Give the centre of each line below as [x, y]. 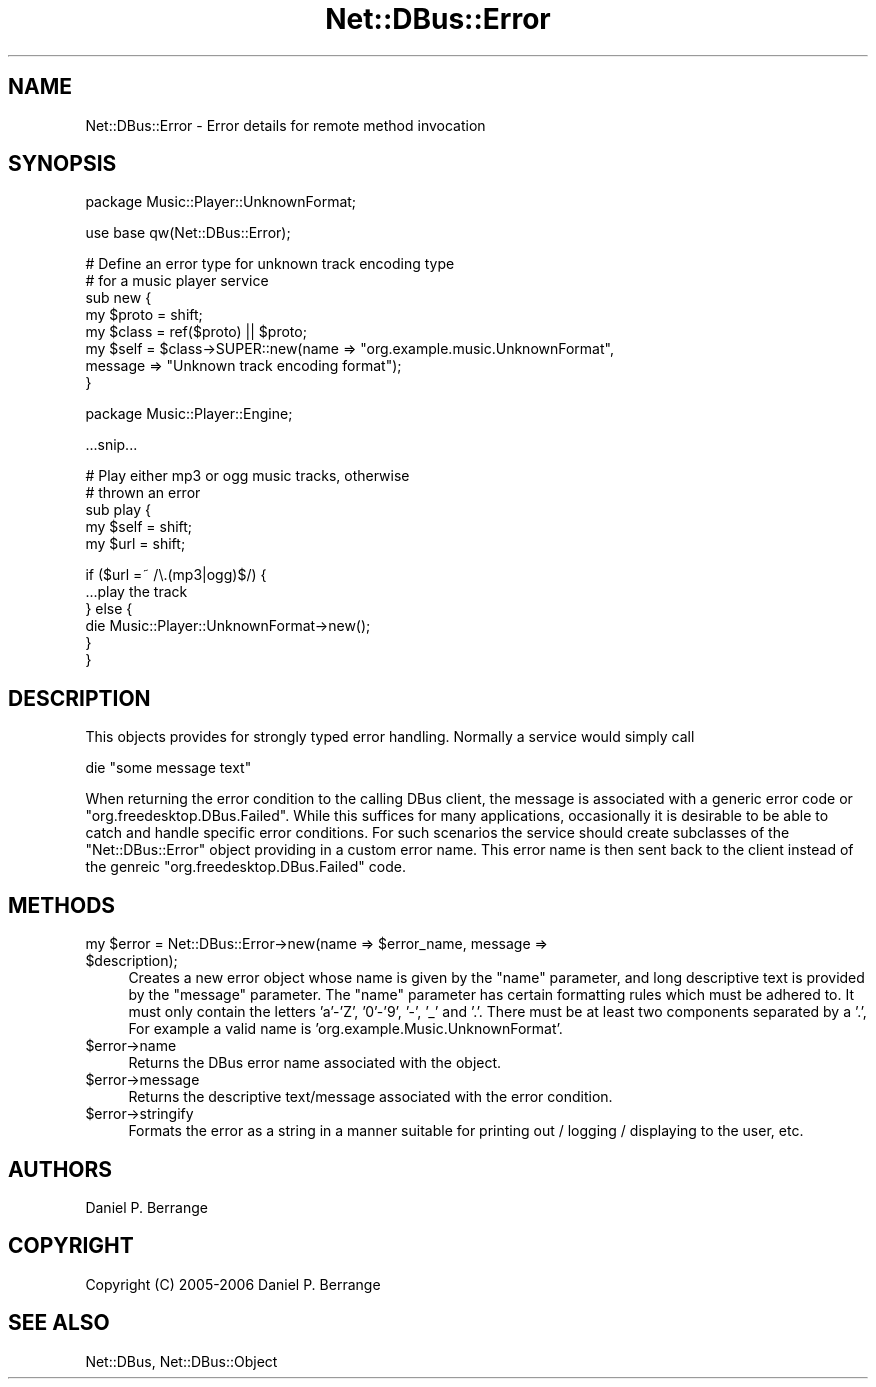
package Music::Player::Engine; [189, 414]
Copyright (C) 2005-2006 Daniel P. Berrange [233, 1284]
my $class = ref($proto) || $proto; [196, 332]
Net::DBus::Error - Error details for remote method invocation [285, 125]
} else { [109, 609]
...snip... [111, 445]
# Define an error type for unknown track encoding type [270, 264]
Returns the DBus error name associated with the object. [315, 1063]
